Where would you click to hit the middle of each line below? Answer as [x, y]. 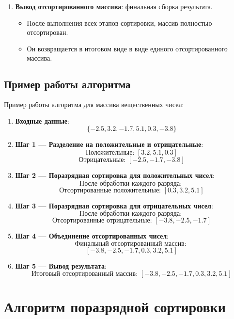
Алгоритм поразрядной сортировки [115, 306]
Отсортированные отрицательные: [102, 221]
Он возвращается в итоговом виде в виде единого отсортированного [127, 48]
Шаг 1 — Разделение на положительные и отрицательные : [109, 144]
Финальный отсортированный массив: [131, 244]
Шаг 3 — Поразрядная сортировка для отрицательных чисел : [114, 205]
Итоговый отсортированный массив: [85, 274]
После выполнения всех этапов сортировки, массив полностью [119, 23]
